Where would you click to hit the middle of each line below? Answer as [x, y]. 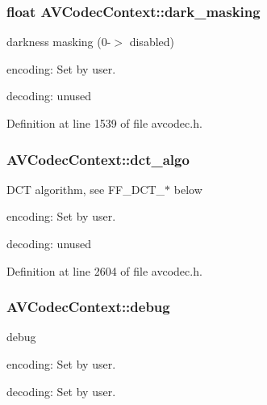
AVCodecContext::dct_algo [98, 159]
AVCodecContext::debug [88, 307]
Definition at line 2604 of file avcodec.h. [104, 270]
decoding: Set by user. [61, 391]
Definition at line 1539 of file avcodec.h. [104, 123]
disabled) [152, 42]
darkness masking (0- [59, 42]
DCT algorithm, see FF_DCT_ [86, 189]
